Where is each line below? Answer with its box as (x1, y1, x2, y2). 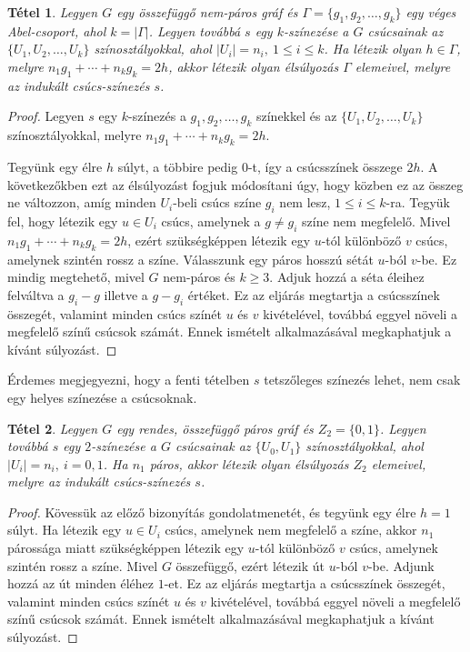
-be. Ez (416, 249, 457, 268)
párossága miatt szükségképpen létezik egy (7, 538, 245, 557)
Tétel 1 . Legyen (7, 3, 98, 21)
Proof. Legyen (7, 106, 85, 125)
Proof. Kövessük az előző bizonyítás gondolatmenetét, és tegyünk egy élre (7, 502, 416, 521)
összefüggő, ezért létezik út (175, 556, 325, 575)
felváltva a (7, 285, 65, 304)
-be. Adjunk (367, 556, 435, 575)
